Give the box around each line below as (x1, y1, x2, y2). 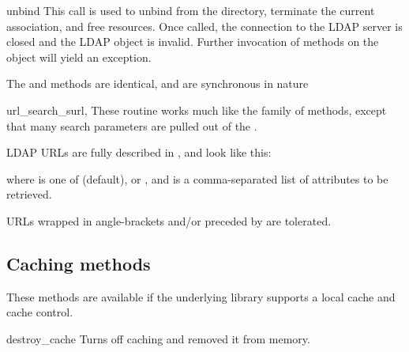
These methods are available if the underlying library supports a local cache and (6, 288, 396, 305)
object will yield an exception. (6, 48, 152, 65)
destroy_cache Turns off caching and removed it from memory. (6, 330, 310, 346)
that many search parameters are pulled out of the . (6, 117, 257, 134)
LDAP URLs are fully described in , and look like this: (6, 144, 272, 161)
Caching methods (6, 251, 151, 275)
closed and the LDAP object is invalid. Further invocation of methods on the (6, 33, 379, 50)
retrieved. (6, 186, 52, 202)
